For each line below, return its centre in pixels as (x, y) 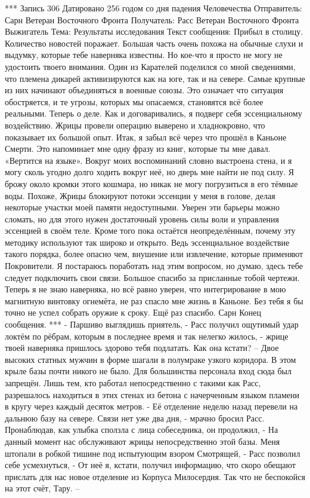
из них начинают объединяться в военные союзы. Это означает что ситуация (144, 90)
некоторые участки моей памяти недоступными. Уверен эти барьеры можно (142, 207)
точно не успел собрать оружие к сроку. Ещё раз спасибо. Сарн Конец (133, 312)
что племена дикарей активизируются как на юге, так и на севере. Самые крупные (155, 78)
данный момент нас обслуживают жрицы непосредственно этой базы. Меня (142, 441)
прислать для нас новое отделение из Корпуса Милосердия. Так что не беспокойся (155, 476)
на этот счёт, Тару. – (42, 488)
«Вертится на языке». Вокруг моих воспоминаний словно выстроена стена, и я (148, 160)
